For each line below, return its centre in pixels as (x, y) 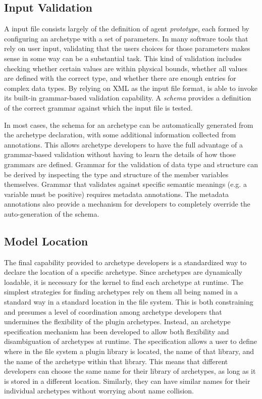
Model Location (46, 241)
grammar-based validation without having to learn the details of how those (120, 154)
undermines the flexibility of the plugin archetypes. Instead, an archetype (117, 321)
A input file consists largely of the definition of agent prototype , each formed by (127, 29)
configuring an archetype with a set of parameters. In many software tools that (126, 38)
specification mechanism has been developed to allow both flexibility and (117, 331)
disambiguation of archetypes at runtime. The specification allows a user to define (130, 341)
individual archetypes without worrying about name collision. (99, 391)
